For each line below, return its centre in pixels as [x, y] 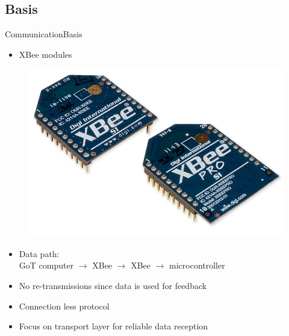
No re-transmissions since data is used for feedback [113, 285]
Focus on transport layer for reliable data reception [113, 326]
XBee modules [45, 54]
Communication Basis [44, 34]
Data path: [39, 253]
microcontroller [197, 265]
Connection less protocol [64, 306]
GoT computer [46, 265]
